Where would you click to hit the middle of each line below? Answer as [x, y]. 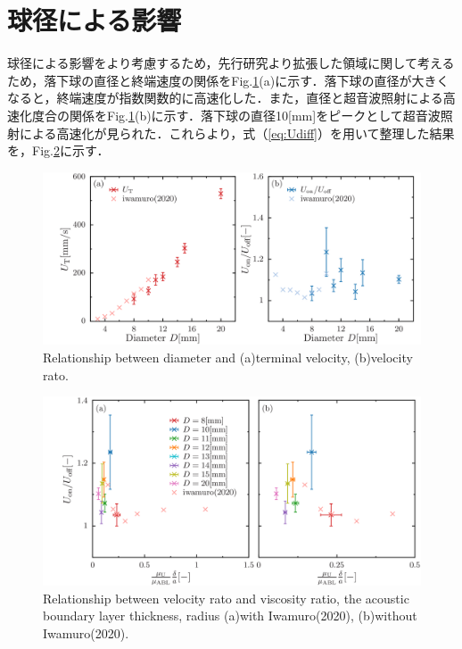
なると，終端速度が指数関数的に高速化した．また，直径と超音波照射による [225, 98]
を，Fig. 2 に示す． [58, 150]
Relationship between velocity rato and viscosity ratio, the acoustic [226, 598]
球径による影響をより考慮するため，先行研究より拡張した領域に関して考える [231, 63]
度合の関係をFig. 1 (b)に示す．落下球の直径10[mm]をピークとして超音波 [236, 115]
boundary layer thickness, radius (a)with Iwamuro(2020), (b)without [230, 616]
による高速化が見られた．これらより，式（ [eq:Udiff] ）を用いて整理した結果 [237, 133]
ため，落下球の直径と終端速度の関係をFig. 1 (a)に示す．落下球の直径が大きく [228, 80]
